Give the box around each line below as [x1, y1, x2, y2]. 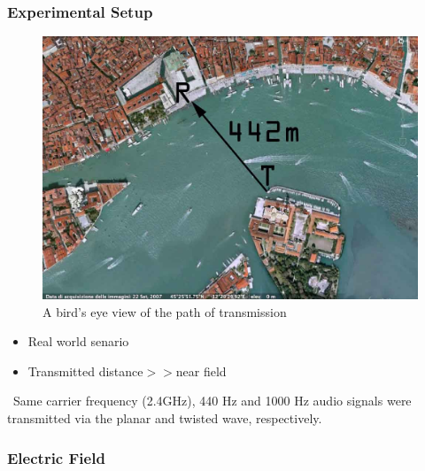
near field [175, 361, 227, 380]
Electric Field [7, 446, 105, 468]
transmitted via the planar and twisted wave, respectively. [7, 409, 322, 428]
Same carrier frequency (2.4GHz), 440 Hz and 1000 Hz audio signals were [12, 391, 412, 410]
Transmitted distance [27, 361, 143, 380]
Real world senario [27, 332, 129, 351]
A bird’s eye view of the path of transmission [42, 302, 287, 320]
